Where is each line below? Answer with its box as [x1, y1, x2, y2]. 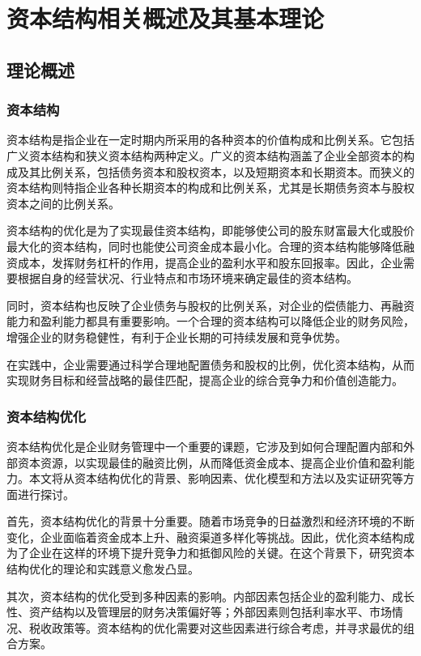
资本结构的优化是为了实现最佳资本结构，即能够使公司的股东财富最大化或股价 [6, 222, 415, 239]
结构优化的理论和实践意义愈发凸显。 [6, 560, 199, 577]
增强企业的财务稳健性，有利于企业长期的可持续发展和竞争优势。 [6, 328, 347, 345]
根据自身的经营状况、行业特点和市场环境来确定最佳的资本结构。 [17, 270, 358, 287]
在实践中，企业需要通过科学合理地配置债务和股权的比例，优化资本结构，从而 [6, 356, 415, 373]
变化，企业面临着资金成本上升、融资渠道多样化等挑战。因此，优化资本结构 [6, 528, 403, 545]
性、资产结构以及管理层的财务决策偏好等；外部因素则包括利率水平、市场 [6, 603, 392, 620]
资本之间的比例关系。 [6, 194, 120, 211]
